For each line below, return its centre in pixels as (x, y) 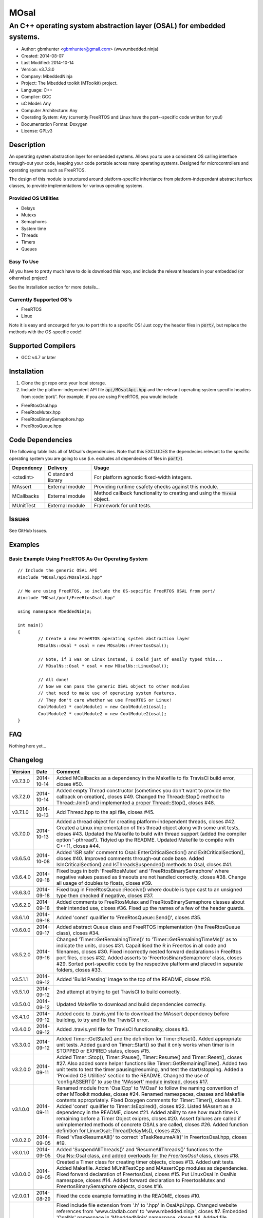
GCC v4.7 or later (38, 358)
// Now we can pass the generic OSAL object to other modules (114, 686)
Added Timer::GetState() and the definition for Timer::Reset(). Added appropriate (149, 1039)
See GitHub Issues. (28, 531)
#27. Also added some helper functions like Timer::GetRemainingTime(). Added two (152, 1063)
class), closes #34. (78, 933)
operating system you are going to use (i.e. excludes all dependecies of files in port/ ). (96, 458)
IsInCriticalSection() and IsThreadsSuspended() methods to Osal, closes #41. (144, 864)
